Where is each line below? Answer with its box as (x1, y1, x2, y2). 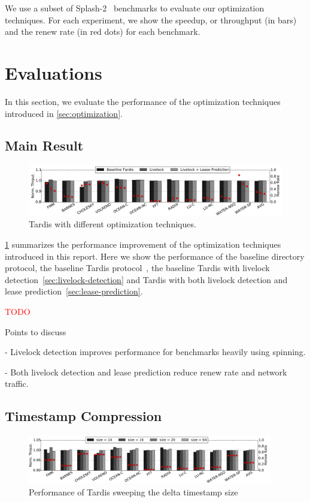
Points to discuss (5, 325, 66, 338)
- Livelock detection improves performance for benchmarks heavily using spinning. (5, 345, 306, 358)
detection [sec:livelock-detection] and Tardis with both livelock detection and (5, 273, 288, 285)
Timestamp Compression (5, 407, 162, 425)
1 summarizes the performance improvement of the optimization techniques (5, 238, 281, 250)
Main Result (5, 136, 84, 155)
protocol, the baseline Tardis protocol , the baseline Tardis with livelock (5, 261, 270, 274)
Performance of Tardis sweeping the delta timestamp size (29, 485, 238, 498)
